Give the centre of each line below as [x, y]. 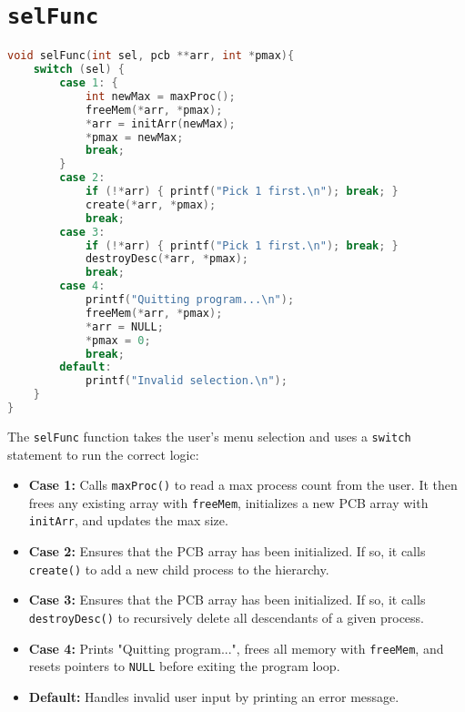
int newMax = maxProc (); [160, 96]
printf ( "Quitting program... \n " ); [190, 300]
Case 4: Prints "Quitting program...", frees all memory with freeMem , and [236, 648]
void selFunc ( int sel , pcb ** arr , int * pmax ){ [151, 56]
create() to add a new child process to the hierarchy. [179, 569]
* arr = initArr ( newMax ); [160, 123]
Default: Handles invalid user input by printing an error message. [214, 696]
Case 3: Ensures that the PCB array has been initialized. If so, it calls [227, 600]
